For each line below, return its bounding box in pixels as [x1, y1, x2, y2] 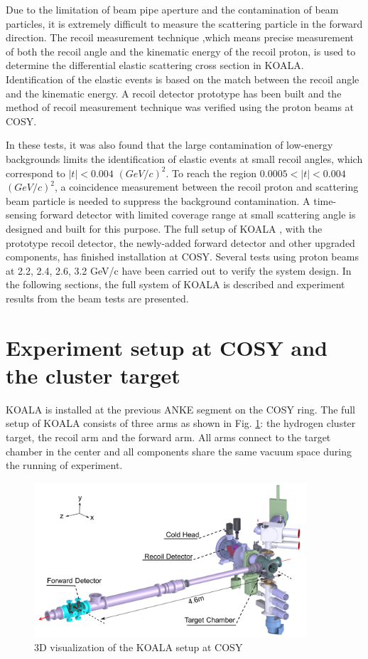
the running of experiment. [6, 458, 123, 473]
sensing [6, 207, 37, 222]
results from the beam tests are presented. [6, 290, 189, 305]
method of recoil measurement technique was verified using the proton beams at [6, 100, 355, 115]
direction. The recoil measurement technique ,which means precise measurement [6, 30, 355, 45]
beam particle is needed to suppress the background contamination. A [6, 193, 310, 208]
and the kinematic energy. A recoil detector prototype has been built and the [6, 85, 342, 100]
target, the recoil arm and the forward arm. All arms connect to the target [6, 429, 331, 444]
